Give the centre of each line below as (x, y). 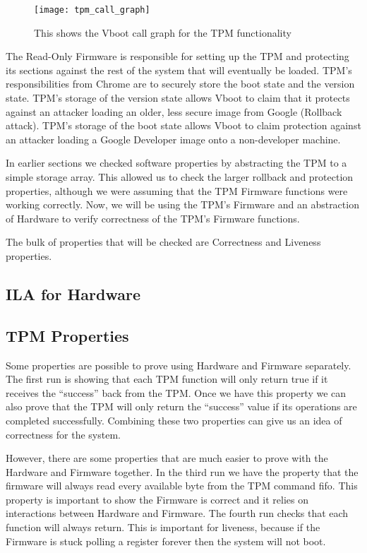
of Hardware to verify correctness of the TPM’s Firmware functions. (153, 218)
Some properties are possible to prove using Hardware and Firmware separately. (179, 365)
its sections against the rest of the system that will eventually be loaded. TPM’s (179, 70)
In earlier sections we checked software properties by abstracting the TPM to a (176, 163)
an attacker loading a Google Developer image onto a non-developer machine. (173, 139)
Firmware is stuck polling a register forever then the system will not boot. (166, 541)
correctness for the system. (63, 434)
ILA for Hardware (73, 293)
